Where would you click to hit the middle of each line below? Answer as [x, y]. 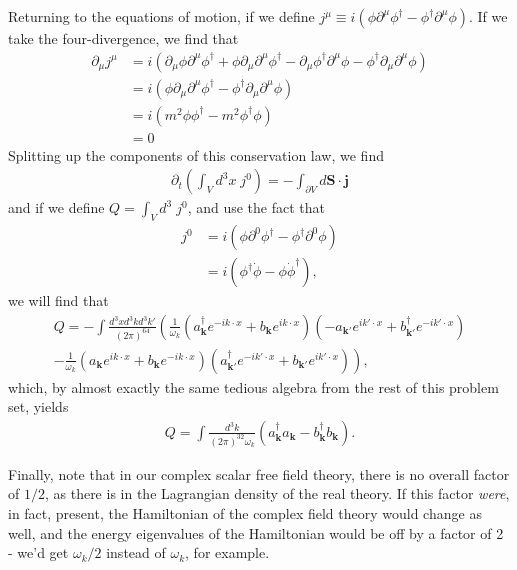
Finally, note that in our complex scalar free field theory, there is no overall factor [259, 473]
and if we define [56, 207]
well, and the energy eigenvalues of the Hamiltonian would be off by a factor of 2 [256, 532]
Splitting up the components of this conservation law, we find [196, 154]
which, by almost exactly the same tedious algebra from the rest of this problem [253, 386]
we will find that [58, 300]
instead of [136, 552]
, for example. [227, 552]
